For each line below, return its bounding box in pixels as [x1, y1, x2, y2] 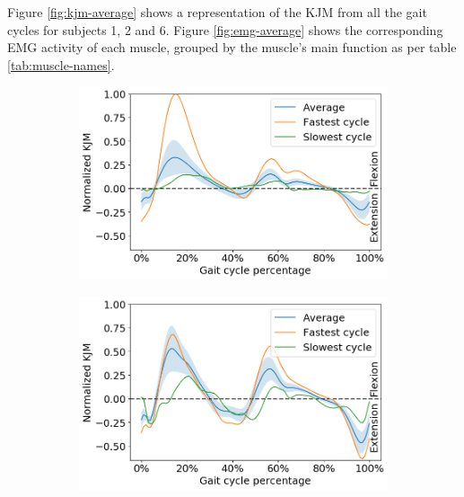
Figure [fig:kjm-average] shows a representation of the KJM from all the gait [7, 3, 427, 21]
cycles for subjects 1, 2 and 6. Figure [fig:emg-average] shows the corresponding [7, 20, 443, 39]
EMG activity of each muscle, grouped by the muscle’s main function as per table [7, 38, 457, 57]
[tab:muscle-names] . [7, 55, 115, 74]
